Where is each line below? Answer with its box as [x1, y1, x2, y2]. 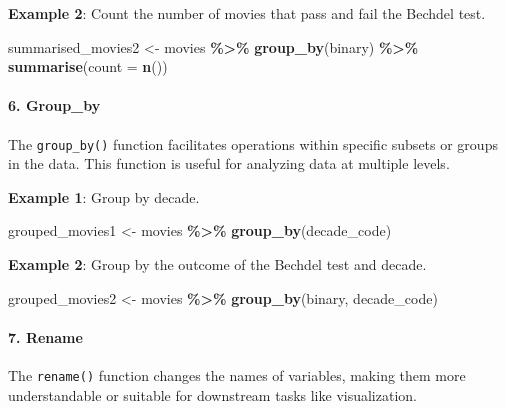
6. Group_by [8, 95, 101, 116]
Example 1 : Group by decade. [8, 186, 200, 207]
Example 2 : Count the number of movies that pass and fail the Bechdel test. [8, 3, 486, 23]
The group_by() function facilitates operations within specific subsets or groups [8, 133, 498, 154]
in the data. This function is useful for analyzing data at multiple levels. [8, 153, 450, 174]
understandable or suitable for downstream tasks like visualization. [8, 384, 417, 405]
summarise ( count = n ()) [8, 56, 168, 77]
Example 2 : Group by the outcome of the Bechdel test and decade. [8, 254, 427, 275]
